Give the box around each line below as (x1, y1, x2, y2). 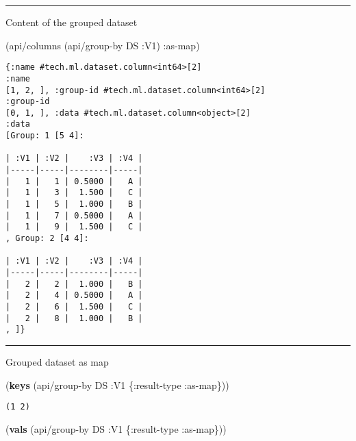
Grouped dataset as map (5, 354, 109, 368)
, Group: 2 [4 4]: (5, 234, 89, 244)
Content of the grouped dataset (5, 15, 138, 29)
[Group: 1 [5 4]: (5, 131, 84, 141)
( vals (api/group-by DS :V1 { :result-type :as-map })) (5, 421, 227, 436)
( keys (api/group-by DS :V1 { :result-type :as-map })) (5, 377, 229, 392)
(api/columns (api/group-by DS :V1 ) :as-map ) (5, 38, 200, 52)
